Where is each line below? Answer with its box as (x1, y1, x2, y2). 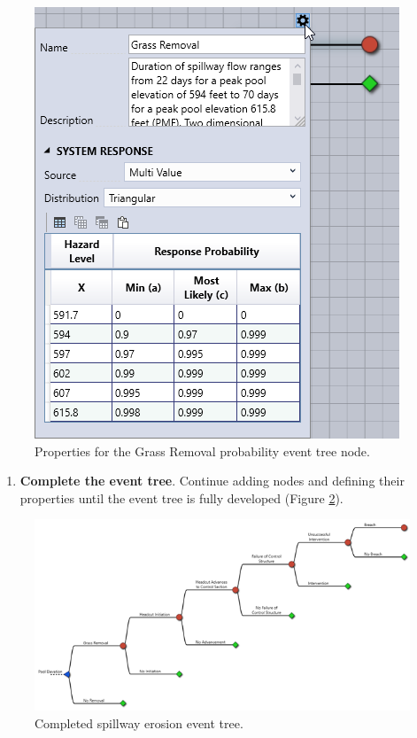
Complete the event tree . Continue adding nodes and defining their (19, 471, 405, 490)
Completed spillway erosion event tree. (35, 714, 243, 733)
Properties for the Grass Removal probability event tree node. (35, 441, 370, 460)
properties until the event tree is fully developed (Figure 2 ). (19, 488, 344, 507)
